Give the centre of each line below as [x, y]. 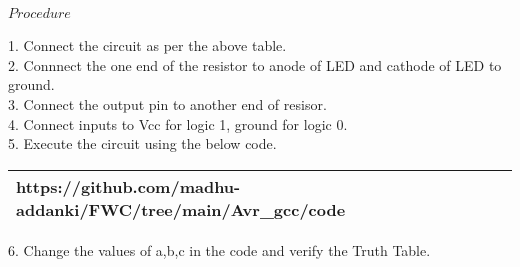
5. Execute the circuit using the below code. [142, 143]
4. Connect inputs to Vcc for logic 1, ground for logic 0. [178, 123]
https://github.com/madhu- [128, 186]
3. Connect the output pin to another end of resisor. [167, 103]
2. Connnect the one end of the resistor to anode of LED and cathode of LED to [255, 64]
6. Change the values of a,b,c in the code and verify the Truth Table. [219, 249]
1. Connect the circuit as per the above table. [147, 45]
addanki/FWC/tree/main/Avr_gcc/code [181, 209]
